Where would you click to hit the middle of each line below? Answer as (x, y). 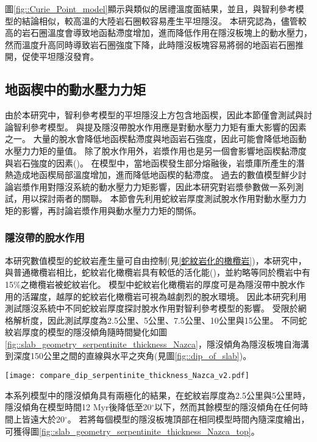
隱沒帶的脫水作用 (45, 237)
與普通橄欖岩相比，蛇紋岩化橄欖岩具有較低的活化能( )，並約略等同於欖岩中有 (158, 272)
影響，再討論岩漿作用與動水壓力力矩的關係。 (111, 210)
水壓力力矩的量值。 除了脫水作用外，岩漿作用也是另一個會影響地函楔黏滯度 (156, 150)
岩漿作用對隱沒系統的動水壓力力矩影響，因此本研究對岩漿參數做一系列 (154, 186)
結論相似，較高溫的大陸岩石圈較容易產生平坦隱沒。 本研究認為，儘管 (160, 20)
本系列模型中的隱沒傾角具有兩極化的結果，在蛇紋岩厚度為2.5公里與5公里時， (158, 395)
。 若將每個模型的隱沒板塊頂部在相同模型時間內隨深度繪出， (188, 419)
